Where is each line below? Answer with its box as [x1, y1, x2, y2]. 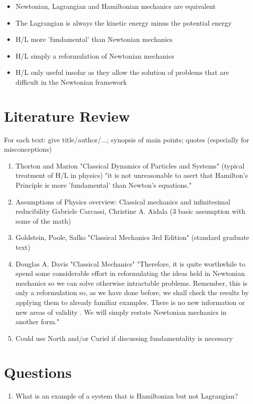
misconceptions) [4, 144, 52, 154]
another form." [15, 316, 59, 327]
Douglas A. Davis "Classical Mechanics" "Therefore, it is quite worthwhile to [15, 258, 246, 269]
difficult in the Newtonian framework [15, 76, 127, 87]
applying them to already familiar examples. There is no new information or [15, 297, 245, 307]
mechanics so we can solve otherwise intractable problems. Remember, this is [15, 277, 248, 288]
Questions [4, 362, 72, 382]
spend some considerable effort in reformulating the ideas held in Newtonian [15, 268, 245, 278]
